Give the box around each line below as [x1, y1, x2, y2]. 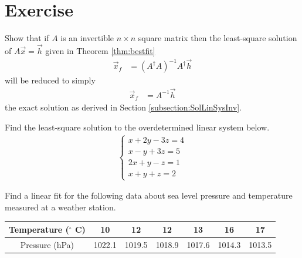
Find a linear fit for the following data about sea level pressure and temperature [5, 189, 293, 202]
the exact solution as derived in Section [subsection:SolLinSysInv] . [5, 101, 242, 113]
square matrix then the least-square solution [138, 32, 297, 44]
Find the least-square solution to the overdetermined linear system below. [5, 120, 270, 133]
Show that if [5, 32, 49, 44]
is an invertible [60, 32, 114, 44]
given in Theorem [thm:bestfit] [45, 44, 155, 56]
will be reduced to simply [5, 74, 96, 86]
